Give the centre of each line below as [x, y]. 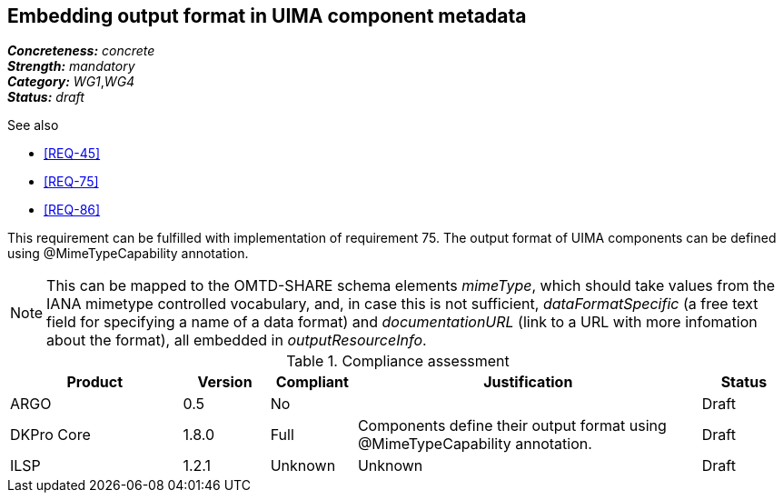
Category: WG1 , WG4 [71, 82]
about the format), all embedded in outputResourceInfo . [237, 340]
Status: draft [46, 97]
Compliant [312, 382]
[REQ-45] [72, 154]
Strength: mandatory [71, 66]
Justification [528, 382]
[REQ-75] [71, 182]
